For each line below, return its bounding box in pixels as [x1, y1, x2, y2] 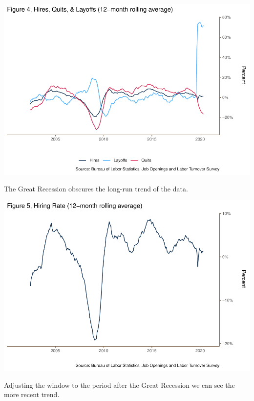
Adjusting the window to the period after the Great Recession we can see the [4, 379, 235, 390]
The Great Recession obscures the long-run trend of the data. [4, 183, 188, 193]
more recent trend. [4, 389, 60, 400]
